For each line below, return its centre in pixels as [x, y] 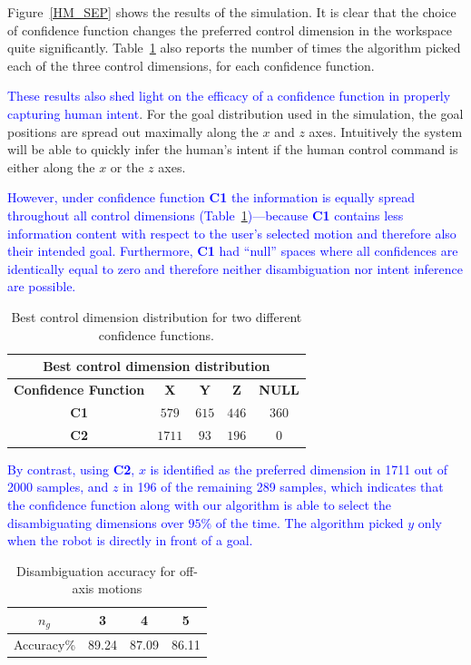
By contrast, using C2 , [71, 469]
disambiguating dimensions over [96, 522]
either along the [51, 166]
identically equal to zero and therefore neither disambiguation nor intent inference [235, 268]
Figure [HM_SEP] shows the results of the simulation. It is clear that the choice [232, 12]
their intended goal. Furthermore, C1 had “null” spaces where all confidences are [233, 251]
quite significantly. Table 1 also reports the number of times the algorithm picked [234, 48]
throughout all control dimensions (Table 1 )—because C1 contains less [206, 215]
